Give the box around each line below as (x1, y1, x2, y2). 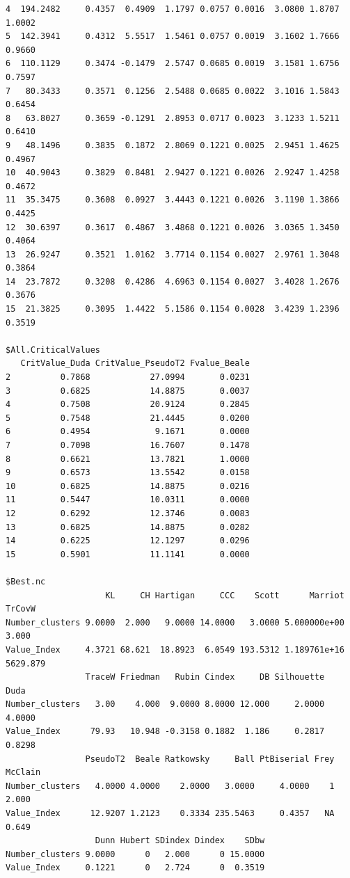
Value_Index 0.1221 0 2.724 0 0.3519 (6, 863, 265, 873)
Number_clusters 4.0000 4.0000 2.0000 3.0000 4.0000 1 (6, 781, 335, 791)
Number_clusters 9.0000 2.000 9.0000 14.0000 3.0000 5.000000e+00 (6, 617, 344, 628)
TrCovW (6, 604, 35, 614)
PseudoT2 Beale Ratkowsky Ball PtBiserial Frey (85, 753, 335, 764)
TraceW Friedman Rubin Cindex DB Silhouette (85, 672, 325, 683)
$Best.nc (6, 576, 46, 586)
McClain (6, 767, 41, 778)
